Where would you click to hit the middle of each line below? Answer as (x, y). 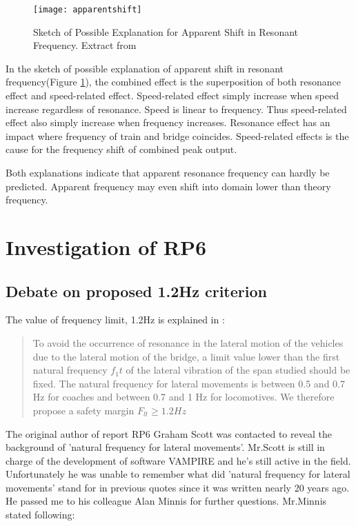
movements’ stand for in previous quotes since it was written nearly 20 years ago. (178, 487)
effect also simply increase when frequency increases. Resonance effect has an (168, 122)
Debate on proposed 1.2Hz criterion (136, 291)
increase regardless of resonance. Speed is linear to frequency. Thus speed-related (176, 109)
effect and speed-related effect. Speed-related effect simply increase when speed (172, 95)
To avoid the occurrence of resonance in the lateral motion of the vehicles (188, 342)
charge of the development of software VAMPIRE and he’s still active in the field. (178, 460)
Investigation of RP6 (106, 246)
